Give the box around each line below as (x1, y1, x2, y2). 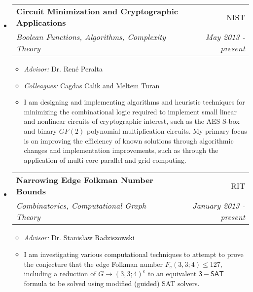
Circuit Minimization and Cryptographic (16, 5, 178, 17)
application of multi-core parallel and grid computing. (24, 154, 186, 165)
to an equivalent (147, 268, 197, 279)
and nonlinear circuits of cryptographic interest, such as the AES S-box (24, 116, 240, 126)
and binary (24, 125, 57, 136)
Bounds (16, 185, 46, 197)
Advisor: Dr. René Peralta (24, 64, 103, 73)
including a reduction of (24, 268, 96, 279)
